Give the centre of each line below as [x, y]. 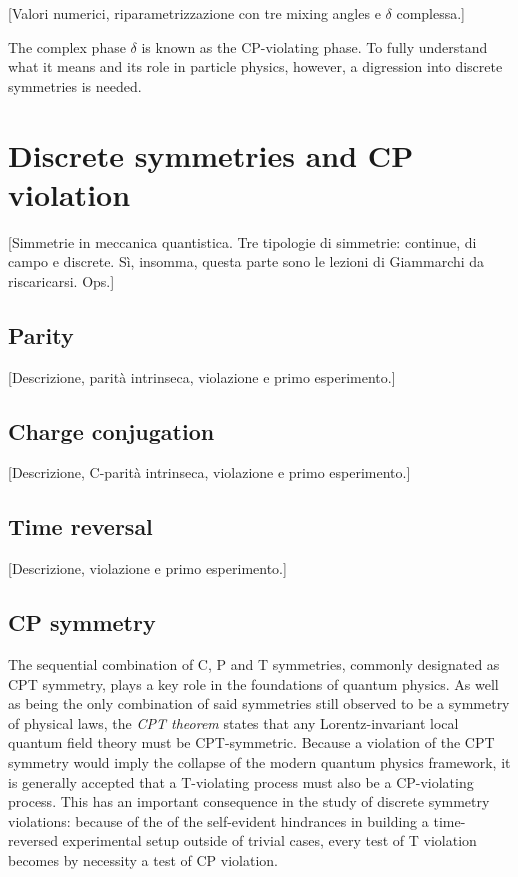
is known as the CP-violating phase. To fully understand [314, 46]
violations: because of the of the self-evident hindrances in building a [218, 820]
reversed [33, 840]
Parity [41, 334]
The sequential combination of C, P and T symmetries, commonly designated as [254, 664]
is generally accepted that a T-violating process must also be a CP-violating [241, 781]
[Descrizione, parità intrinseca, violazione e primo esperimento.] [202, 376]
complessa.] [430, 13]
